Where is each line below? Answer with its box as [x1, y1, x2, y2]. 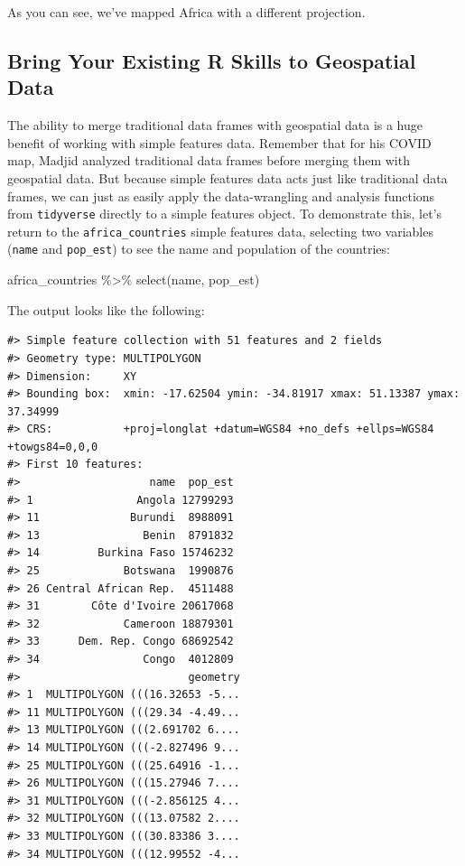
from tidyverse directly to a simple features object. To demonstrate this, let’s [7, 204, 442, 223]
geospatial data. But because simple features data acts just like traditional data [7, 168, 448, 187]
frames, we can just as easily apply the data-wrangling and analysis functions [7, 186, 435, 205]
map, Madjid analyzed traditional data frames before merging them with [7, 151, 410, 170]
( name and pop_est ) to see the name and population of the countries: [7, 239, 390, 258]
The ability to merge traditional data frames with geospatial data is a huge [7, 116, 423, 135]
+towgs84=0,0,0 [7, 440, 98, 453]
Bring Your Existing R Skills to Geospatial [7, 46, 416, 74]
